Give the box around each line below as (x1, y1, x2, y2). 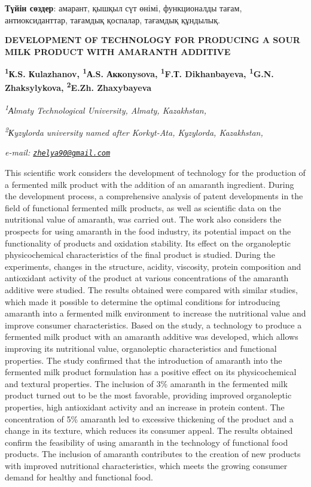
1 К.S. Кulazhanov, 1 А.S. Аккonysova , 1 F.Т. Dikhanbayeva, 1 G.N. (5, 66, 274, 80)
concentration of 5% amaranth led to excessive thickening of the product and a (5, 412, 294, 425)
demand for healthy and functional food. (5, 471, 153, 483)
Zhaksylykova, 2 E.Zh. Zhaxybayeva (5, 80, 152, 94)
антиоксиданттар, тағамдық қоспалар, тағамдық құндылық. (5, 13, 220, 26)
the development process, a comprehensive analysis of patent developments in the (5, 190, 303, 202)
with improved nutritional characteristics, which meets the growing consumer (5, 459, 288, 471)
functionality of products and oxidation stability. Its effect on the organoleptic (5, 236, 291, 249)
